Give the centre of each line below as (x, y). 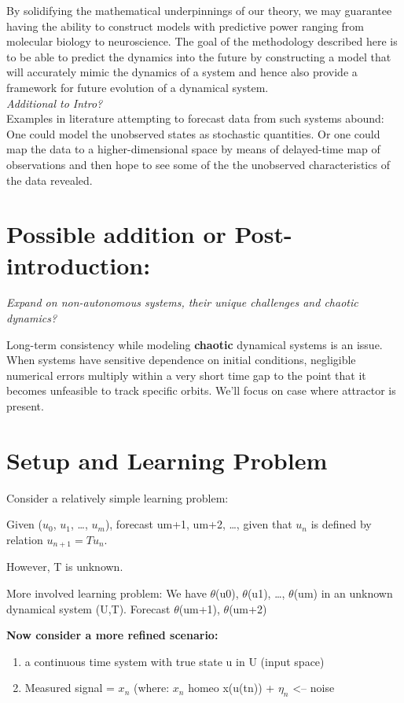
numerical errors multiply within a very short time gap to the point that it (186, 375)
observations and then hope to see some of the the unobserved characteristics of (198, 164)
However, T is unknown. (65, 567)
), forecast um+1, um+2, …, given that (198, 524)
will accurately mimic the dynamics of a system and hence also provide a (182, 72)
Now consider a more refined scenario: (112, 635)
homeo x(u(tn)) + (231, 688)
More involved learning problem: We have (107, 593)
